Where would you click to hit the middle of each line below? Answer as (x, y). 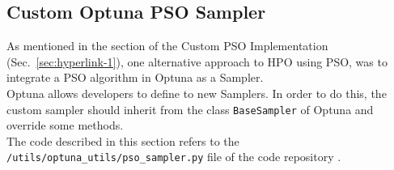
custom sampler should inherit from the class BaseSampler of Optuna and (190, 109)
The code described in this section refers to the (123, 140)
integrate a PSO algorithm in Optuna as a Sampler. (135, 77)
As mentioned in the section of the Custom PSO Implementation (167, 46)
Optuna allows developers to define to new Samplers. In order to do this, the (197, 93)
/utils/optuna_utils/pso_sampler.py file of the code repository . (174, 157)
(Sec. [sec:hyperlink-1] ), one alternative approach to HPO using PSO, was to (197, 61)
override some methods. (65, 125)
